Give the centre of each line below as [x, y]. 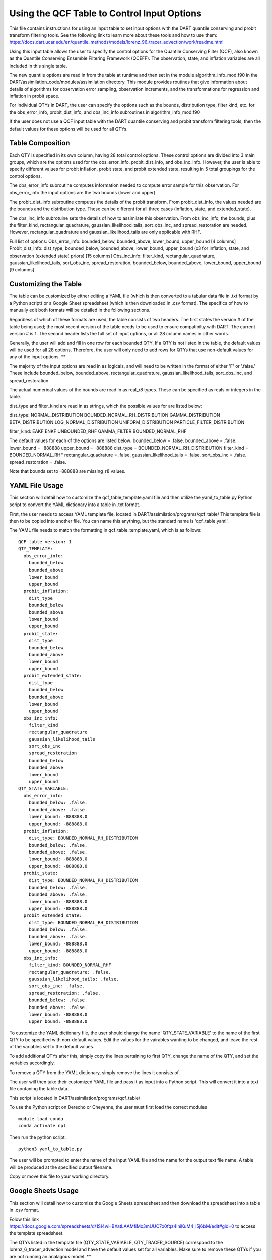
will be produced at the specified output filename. [61, 1167]
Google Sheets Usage [44, 1191]
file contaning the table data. [39, 1089]
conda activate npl [42, 1126]
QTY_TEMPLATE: [36, 549]
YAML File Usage [37, 486]
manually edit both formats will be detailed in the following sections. [80, 310]
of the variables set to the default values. [52, 1047]
